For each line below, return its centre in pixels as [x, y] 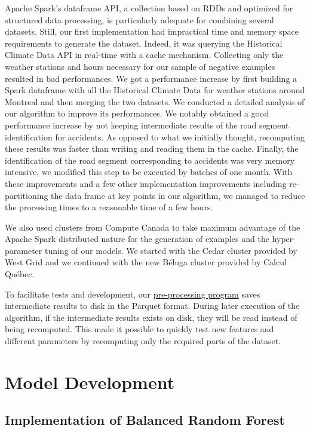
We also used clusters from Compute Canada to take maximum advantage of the [153, 227]
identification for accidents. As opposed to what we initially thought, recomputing [155, 137]
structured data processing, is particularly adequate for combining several [139, 19]
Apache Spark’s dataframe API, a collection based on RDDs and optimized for [149, 8]
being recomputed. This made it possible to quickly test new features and [139, 329]
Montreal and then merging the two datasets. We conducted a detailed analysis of [155, 101]
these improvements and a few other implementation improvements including [146, 183]
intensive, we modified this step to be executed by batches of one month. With [149, 172]
